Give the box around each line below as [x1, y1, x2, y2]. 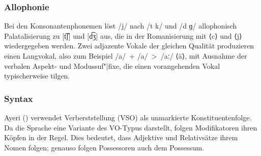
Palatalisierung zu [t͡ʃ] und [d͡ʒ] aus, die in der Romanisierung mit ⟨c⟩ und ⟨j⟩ [4, 30, 242, 41]
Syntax [4, 92, 33, 105]
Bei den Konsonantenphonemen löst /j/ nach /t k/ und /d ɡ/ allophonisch [4, 20, 237, 31]
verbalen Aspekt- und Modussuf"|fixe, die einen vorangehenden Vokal [4, 60, 220, 71]
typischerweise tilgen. [4, 70, 70, 81]
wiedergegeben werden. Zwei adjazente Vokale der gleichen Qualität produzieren [4, 40, 254, 51]
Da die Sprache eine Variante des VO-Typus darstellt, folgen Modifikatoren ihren [4, 122, 257, 133]
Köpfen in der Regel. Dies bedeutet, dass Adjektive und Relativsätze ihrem [4, 132, 238, 143]
